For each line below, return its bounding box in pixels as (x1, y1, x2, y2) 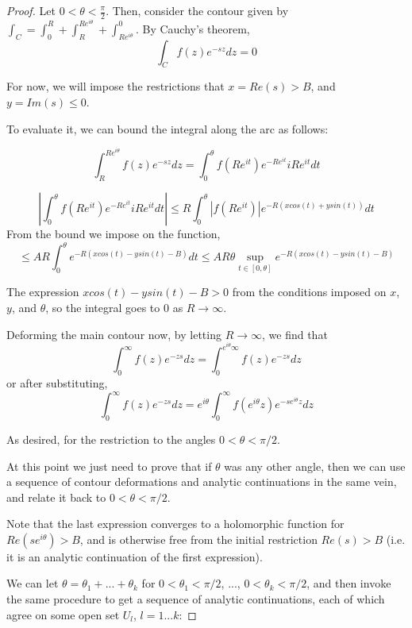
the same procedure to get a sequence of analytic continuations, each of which (6, 591, 385, 607)
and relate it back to (6, 488, 106, 505)
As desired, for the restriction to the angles (6, 430, 216, 447)
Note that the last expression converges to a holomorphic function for (6, 515, 345, 532)
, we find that (262, 326, 328, 342)
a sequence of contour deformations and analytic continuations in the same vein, (6, 473, 397, 490)
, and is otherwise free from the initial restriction (79, 530, 318, 547)
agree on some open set (6, 606, 120, 622)
